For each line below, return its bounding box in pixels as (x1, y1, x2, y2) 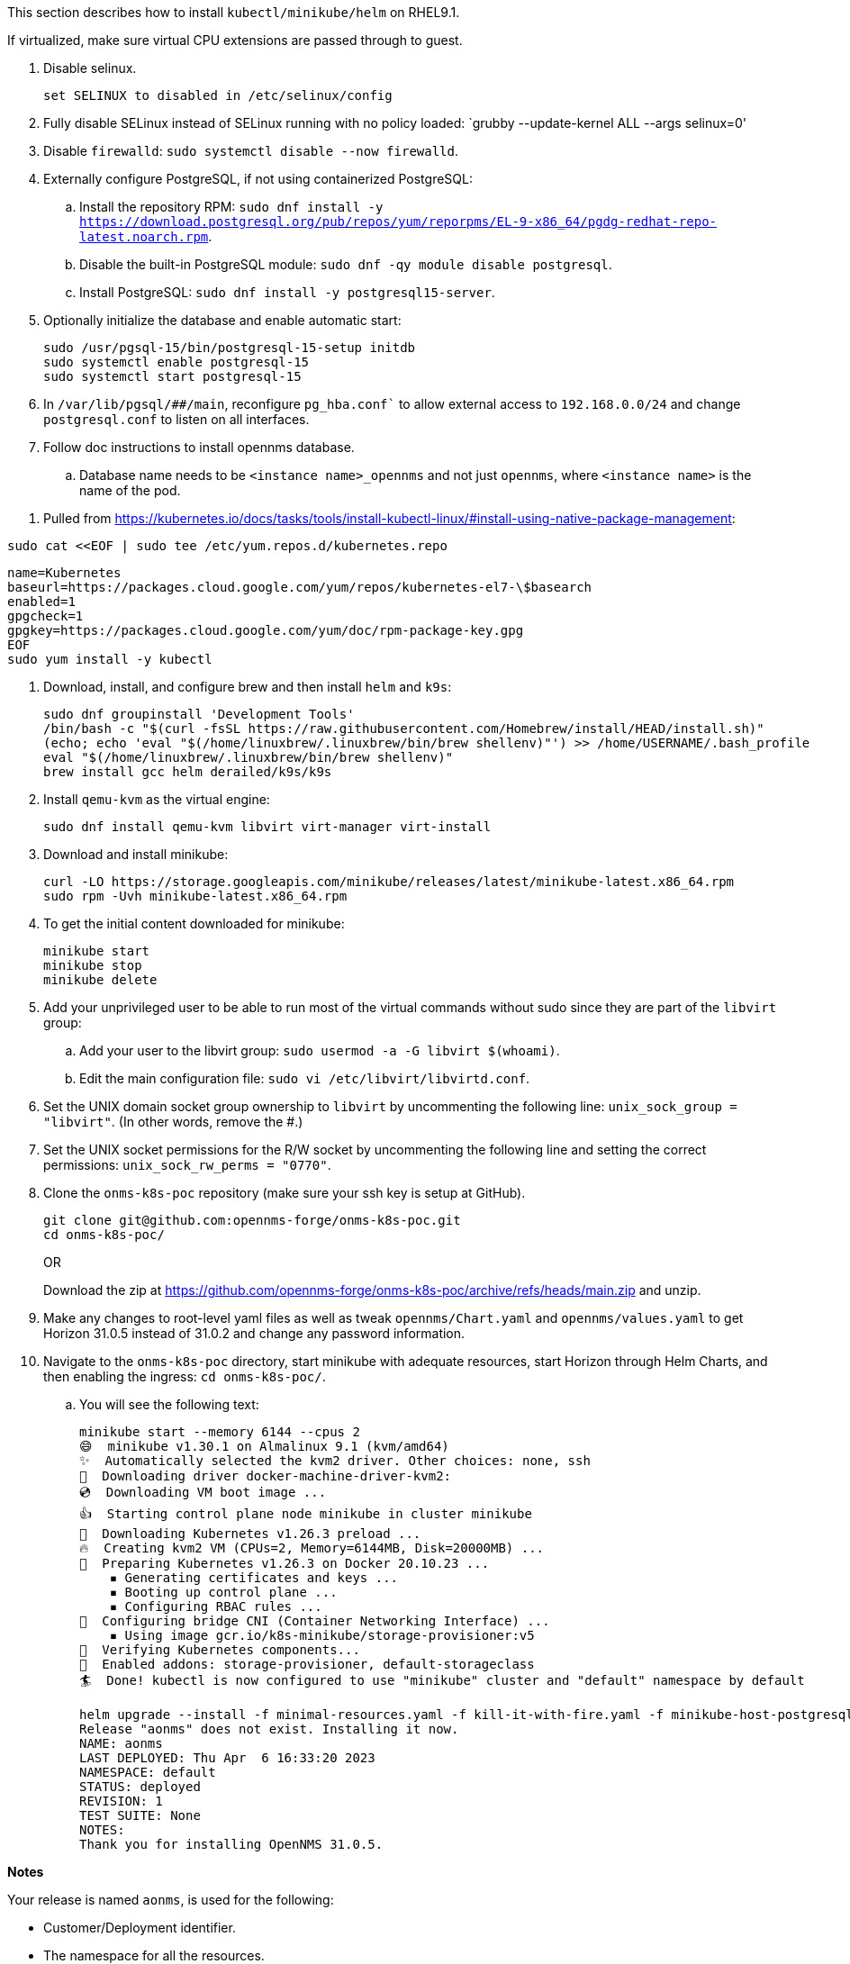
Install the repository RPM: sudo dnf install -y (79, 199, 384, 214)
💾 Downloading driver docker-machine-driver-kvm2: (79, 1469, 452, 1483)
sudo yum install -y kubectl (7, 652, 212, 666)
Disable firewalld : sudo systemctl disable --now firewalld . (43, 143, 458, 158)
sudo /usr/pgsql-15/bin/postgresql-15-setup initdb (43, 340, 416, 355)
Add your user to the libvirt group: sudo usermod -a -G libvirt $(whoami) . (79, 1043, 560, 1058)
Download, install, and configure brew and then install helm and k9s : (43, 679, 452, 694)
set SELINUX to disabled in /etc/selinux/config (43, 88, 393, 103)
